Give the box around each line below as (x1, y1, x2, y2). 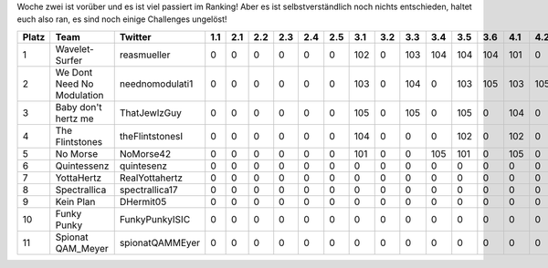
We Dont (55, 66, 93, 78)
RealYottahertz (119, 171, 183, 184)
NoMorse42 (119, 147, 172, 160)
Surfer (55, 54, 83, 67)
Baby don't (55, 100, 102, 113)
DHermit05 (119, 195, 167, 208)
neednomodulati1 (119, 77, 194, 90)
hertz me (55, 112, 95, 125)
